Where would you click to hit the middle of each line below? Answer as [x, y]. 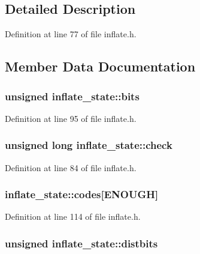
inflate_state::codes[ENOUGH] [82, 194]
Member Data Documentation [100, 66]
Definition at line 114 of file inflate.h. [73, 216]
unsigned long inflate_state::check [89, 145]
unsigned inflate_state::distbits [81, 243]
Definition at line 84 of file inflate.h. [71, 167]
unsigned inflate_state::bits [72, 96]
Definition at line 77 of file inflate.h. [71, 34]
